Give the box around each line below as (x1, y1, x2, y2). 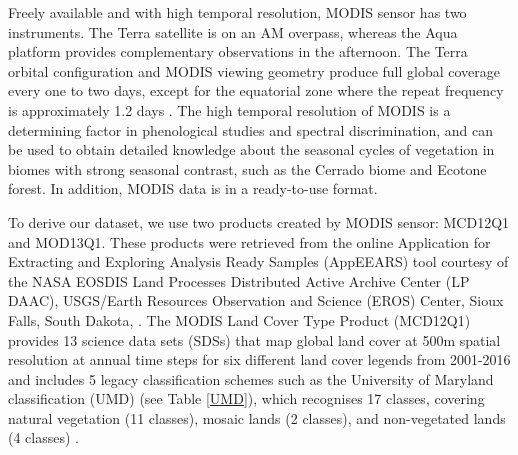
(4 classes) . (8, 427, 79, 448)
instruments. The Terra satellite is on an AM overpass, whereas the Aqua (8, 21, 458, 42)
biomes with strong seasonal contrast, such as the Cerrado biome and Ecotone (8, 158, 487, 179)
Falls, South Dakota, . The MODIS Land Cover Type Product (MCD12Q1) (8, 309, 471, 330)
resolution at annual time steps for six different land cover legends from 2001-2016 (8, 349, 511, 370)
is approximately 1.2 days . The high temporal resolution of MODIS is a (8, 99, 451, 120)
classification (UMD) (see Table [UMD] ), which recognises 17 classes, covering (8, 388, 485, 409)
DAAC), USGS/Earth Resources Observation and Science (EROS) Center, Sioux (8, 290, 504, 311)
